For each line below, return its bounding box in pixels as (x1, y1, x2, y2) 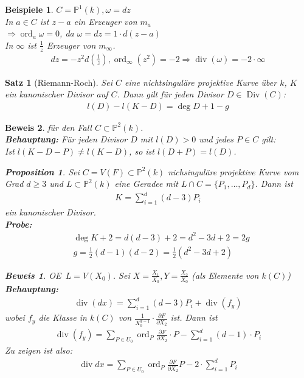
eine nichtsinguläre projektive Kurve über (124, 75, 277, 88)
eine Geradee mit (114, 177, 178, 190)
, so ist (129, 145, 154, 158)
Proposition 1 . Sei (5, 165, 80, 178)
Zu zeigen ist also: (5, 344, 72, 357)
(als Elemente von (192, 268, 259, 281)
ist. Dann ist (170, 311, 218, 324)
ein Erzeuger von (74, 15, 137, 27)
